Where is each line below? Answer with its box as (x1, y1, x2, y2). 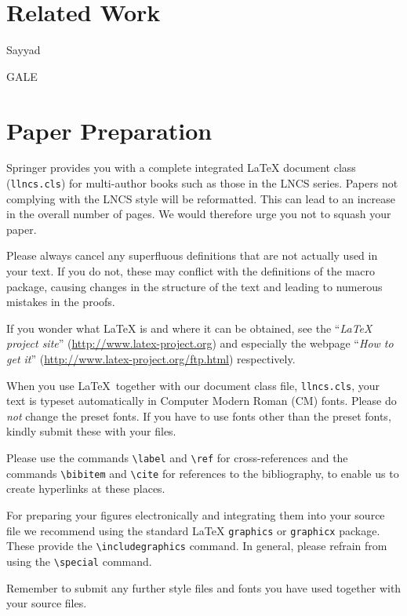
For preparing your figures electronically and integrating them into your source (6, 506, 385, 523)
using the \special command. (6, 552, 152, 569)
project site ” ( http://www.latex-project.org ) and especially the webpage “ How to (6, 335, 394, 352)
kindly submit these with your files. (6, 423, 176, 439)
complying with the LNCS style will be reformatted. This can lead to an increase (6, 190, 395, 206)
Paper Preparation (6, 114, 213, 146)
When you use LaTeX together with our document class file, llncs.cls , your (6, 377, 380, 393)
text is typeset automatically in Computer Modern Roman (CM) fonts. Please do (6, 392, 397, 409)
